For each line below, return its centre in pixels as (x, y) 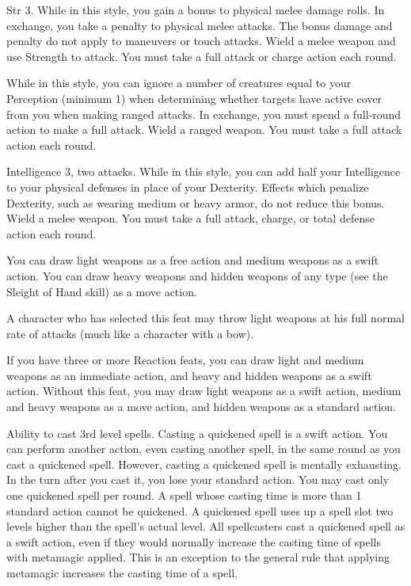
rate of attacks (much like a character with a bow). (130, 333)
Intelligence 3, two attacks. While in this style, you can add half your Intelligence (204, 171)
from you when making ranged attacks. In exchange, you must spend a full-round (204, 114)
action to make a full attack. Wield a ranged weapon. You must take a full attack (204, 129)
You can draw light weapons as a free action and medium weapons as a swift (193, 260)
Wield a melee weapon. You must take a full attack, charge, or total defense (190, 218)
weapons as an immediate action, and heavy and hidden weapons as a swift (189, 375)
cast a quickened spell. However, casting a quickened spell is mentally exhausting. (204, 464)
